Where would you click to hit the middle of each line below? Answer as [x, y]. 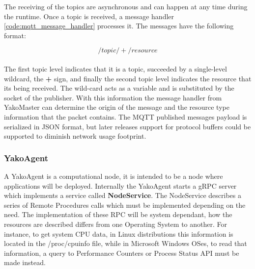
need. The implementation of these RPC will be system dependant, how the [118, 214]
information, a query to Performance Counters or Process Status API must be [122, 253]
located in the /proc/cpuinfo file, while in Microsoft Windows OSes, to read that [126, 243]
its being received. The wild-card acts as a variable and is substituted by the [119, 88]
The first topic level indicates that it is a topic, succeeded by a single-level [115, 68]
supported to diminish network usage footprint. [75, 136]
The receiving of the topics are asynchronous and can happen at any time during [126, 6]
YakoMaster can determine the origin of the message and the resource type [117, 107]
